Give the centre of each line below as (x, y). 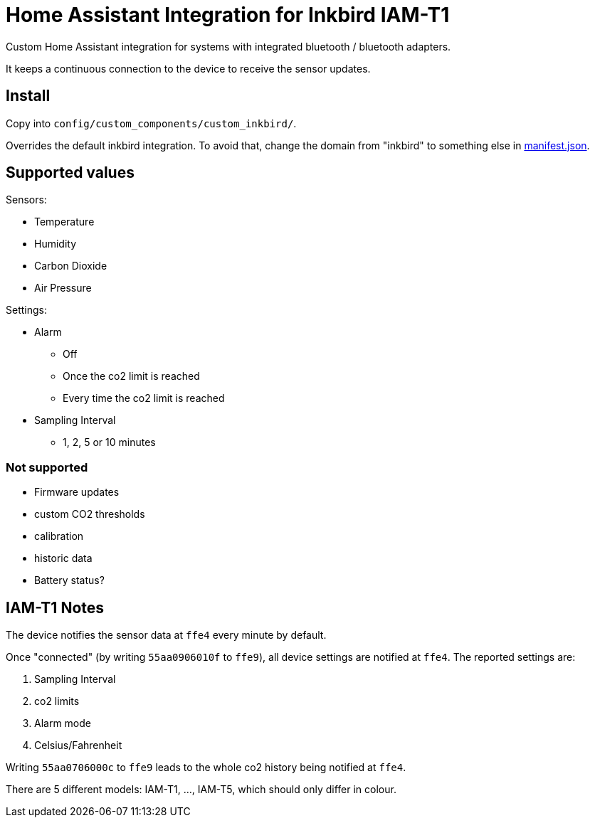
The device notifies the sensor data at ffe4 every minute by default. (166, 635)
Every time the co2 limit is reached (144, 398)
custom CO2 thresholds (90, 514)
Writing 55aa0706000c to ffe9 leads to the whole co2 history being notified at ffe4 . (206, 768)
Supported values (70, 173)
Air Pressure (63, 288)
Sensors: (26, 200)
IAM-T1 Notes (55, 607)
